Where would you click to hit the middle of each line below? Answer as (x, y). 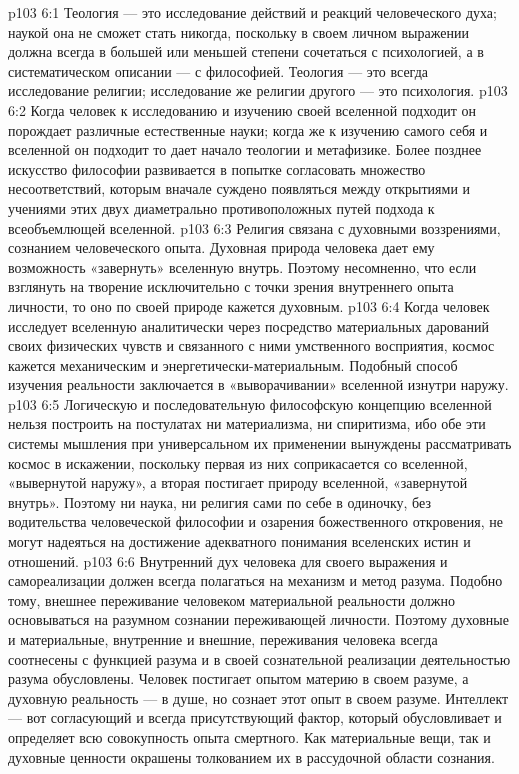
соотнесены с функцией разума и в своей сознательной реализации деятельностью (259, 658)
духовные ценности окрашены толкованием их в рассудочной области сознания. (251, 756)
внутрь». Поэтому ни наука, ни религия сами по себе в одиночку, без (219, 501)
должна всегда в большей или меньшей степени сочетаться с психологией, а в (246, 51)
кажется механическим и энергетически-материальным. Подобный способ (233, 364)
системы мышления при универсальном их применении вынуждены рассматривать (260, 443)
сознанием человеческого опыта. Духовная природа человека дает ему (221, 247)
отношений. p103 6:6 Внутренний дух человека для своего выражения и (228, 560)
